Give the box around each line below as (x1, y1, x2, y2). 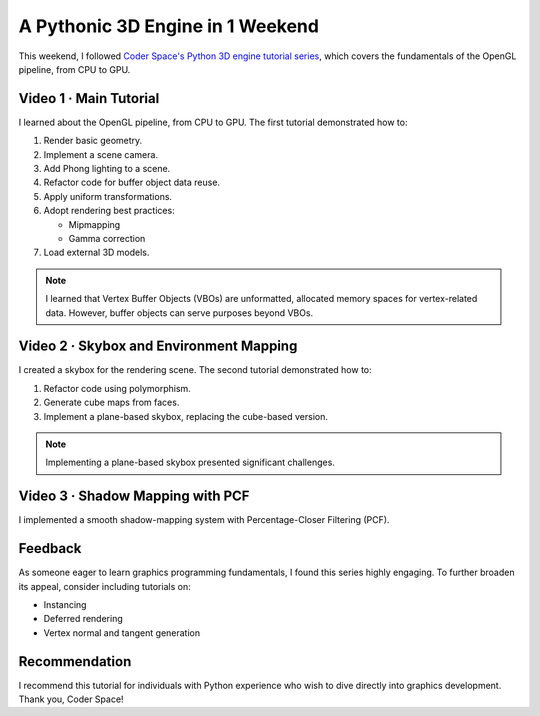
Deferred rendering (43, 613, 124, 625)
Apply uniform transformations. (43, 190, 173, 202)
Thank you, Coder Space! (18, 693, 124, 705)
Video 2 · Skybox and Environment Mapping (18, 338, 298, 355)
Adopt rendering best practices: (43, 205, 175, 217)
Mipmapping (68, 218, 121, 230)
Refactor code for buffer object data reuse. (43, 176, 220, 189)
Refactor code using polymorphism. (43, 382, 192, 394)
